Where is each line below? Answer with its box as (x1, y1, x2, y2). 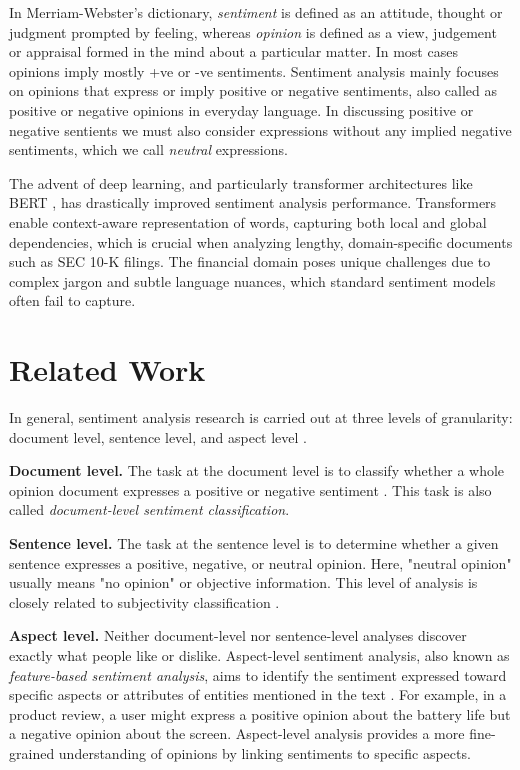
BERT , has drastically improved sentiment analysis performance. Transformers (9, 192, 497, 213)
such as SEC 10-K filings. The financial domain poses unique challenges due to (9, 251, 491, 272)
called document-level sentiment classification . (9, 499, 290, 520)
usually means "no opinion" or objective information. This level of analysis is (9, 572, 478, 593)
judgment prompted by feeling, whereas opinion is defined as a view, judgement (9, 21, 497, 42)
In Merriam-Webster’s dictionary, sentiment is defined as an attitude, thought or (9, 2, 503, 22)
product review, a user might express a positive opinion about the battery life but (9, 703, 511, 724)
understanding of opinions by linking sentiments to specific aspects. (58, 742, 471, 763)
